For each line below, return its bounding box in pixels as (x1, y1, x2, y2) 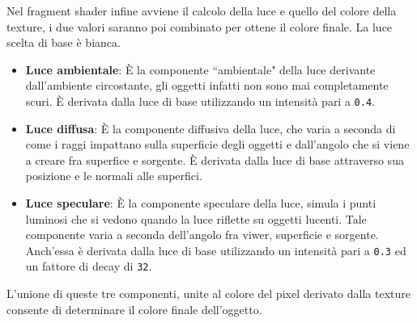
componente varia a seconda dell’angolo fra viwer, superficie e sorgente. (25, 226, 379, 243)
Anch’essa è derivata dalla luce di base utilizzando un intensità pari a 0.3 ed (25, 241, 406, 258)
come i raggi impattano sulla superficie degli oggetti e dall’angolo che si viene (25, 136, 410, 153)
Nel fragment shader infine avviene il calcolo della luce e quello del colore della (6, 2, 397, 19)
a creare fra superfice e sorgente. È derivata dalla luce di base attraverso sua (25, 151, 404, 168)
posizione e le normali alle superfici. (25, 167, 202, 184)
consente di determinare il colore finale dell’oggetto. (6, 300, 262, 317)
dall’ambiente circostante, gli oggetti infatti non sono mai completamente (25, 77, 389, 94)
